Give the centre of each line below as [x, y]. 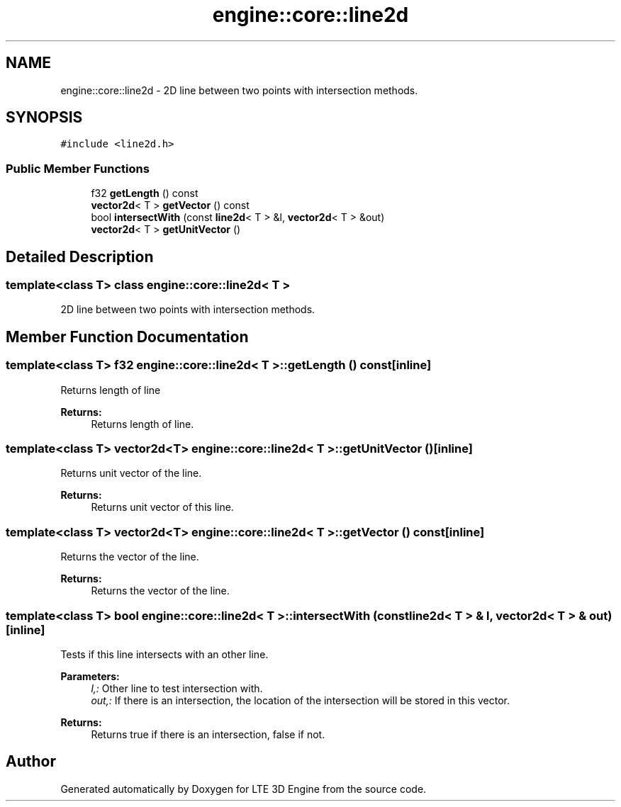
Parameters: [90, 676]
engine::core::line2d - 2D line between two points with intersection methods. [239, 90]
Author [31, 762]
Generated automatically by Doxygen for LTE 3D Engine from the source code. [244, 789]
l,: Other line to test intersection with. [177, 688]
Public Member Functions [78, 168]
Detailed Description [80, 256]
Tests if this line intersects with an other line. [164, 654]
